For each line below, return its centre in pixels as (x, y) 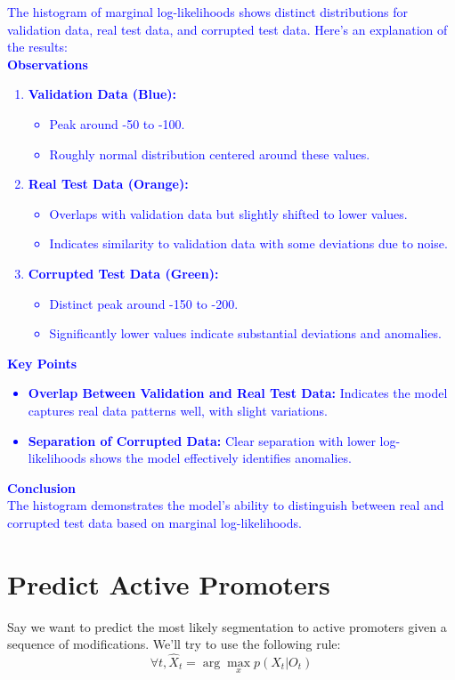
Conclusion (42, 487)
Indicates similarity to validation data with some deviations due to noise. (248, 243)
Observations (48, 64)
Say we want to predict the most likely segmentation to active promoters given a (227, 626)
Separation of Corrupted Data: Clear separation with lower (202, 440)
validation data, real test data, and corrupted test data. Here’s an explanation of (227, 29)
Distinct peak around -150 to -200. (144, 303)
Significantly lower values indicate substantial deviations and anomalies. (245, 333)
